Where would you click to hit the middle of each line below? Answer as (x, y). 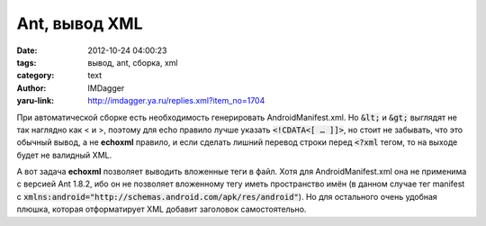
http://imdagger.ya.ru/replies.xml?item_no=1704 (176, 101)
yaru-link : (35, 101)
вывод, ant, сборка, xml (133, 62)
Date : (27, 50)
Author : (31, 88)
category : (36, 76)
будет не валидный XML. (64, 155)
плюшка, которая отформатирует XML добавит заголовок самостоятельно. (162, 209)
